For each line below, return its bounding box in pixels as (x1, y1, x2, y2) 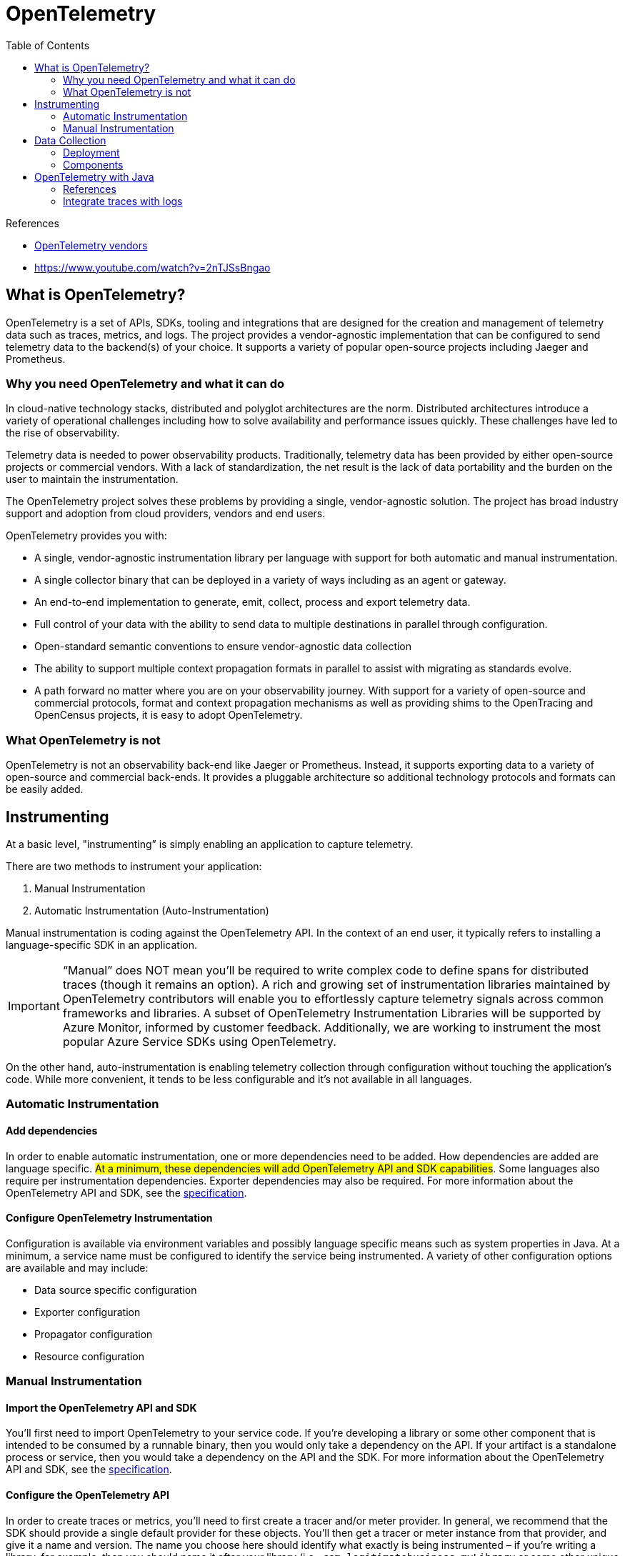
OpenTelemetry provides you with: (6, 529, 167, 542)
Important (8, 998, 60, 1013)
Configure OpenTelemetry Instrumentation (6, 1212, 213, 1225)
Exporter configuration (34, 1305, 141, 1318)
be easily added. (6, 783, 84, 796)
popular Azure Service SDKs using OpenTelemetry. (62, 1034, 336, 1049)
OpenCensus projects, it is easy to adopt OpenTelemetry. (34, 709, 303, 722)
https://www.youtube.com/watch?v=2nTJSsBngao (34, 261, 271, 274)
